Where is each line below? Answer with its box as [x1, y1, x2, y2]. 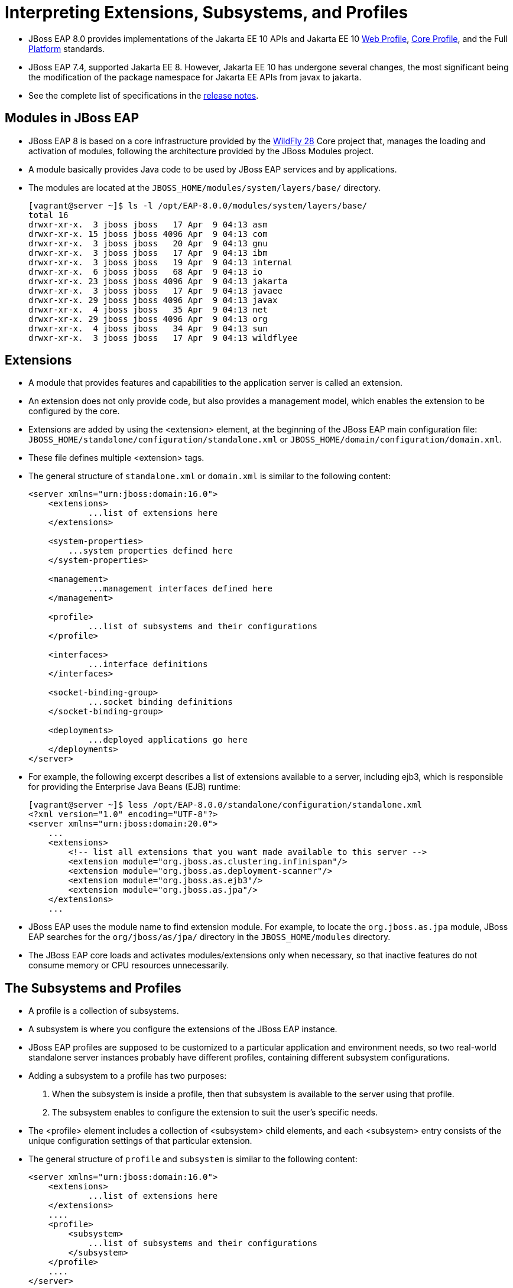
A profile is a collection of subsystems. [28, 1006, 179, 1016]
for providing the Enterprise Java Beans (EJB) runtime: [28, 782, 241, 792]
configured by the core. [28, 406, 120, 417]
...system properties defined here [68, 546, 233, 556]
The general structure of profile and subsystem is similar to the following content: [28, 1154, 358, 1165]
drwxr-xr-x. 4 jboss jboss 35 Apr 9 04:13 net [28, 304, 268, 314]
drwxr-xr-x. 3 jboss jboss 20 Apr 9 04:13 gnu [28, 238, 268, 248]
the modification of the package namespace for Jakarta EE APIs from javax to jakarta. [28, 71, 362, 82]
